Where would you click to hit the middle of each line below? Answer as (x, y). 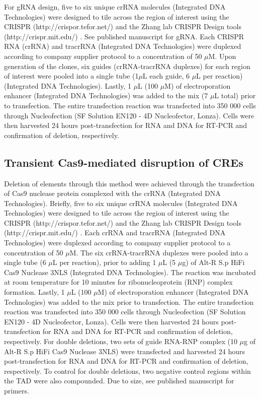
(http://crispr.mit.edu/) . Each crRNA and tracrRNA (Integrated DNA (115, 232)
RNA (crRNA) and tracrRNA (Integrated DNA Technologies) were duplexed (123, 46)
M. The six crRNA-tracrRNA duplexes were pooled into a (159, 252)
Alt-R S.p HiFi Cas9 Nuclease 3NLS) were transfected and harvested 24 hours (125, 351)
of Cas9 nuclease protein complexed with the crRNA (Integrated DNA (112, 193)
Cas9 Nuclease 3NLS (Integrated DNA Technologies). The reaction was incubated (130, 272)
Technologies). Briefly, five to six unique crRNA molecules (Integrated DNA (121, 203)
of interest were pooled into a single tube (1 (71, 76)
